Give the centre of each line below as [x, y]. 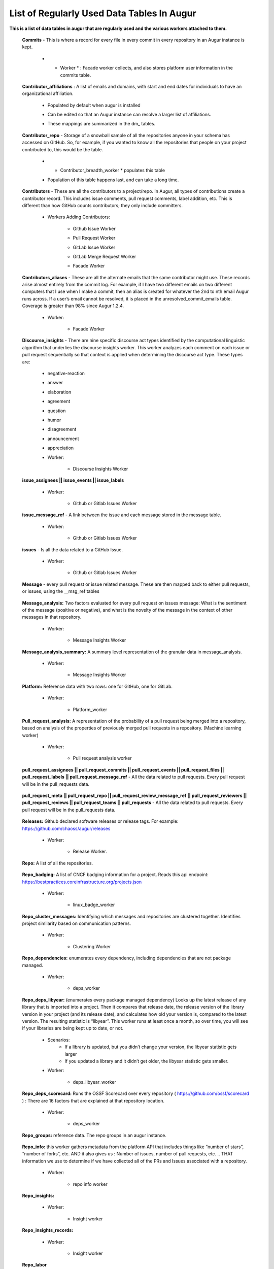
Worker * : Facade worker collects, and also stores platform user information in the [147, 68]
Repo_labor [34, 1265]
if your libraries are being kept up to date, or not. [73, 1028]
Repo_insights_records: [48, 1230]
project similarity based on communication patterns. [77, 923]
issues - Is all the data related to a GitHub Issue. [72, 549]
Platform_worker [90, 709]
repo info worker [90, 1184]
